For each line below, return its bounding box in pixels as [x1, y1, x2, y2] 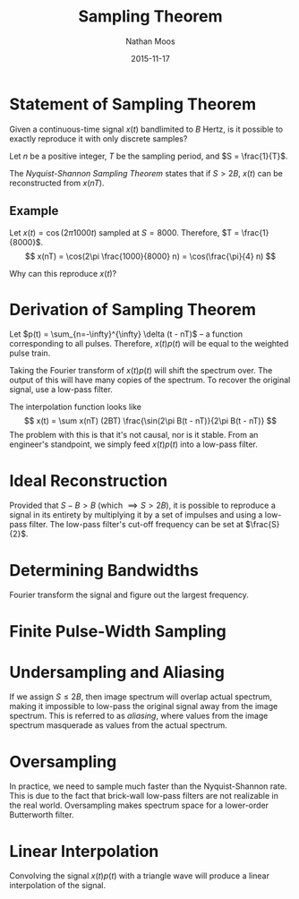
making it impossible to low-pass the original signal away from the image [9, 701, 278, 712]
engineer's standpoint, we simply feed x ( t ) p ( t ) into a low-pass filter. [9, 439, 258, 449]
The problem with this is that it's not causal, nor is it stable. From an [9, 430, 259, 441]
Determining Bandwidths [9, 560, 199, 580]
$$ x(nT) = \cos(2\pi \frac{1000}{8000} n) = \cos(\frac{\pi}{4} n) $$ [24, 251, 277, 261]
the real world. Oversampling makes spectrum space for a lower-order [9, 800, 269, 811]
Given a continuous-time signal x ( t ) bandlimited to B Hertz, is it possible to [9, 124, 284, 134]
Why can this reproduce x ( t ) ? [9, 268, 117, 278]
